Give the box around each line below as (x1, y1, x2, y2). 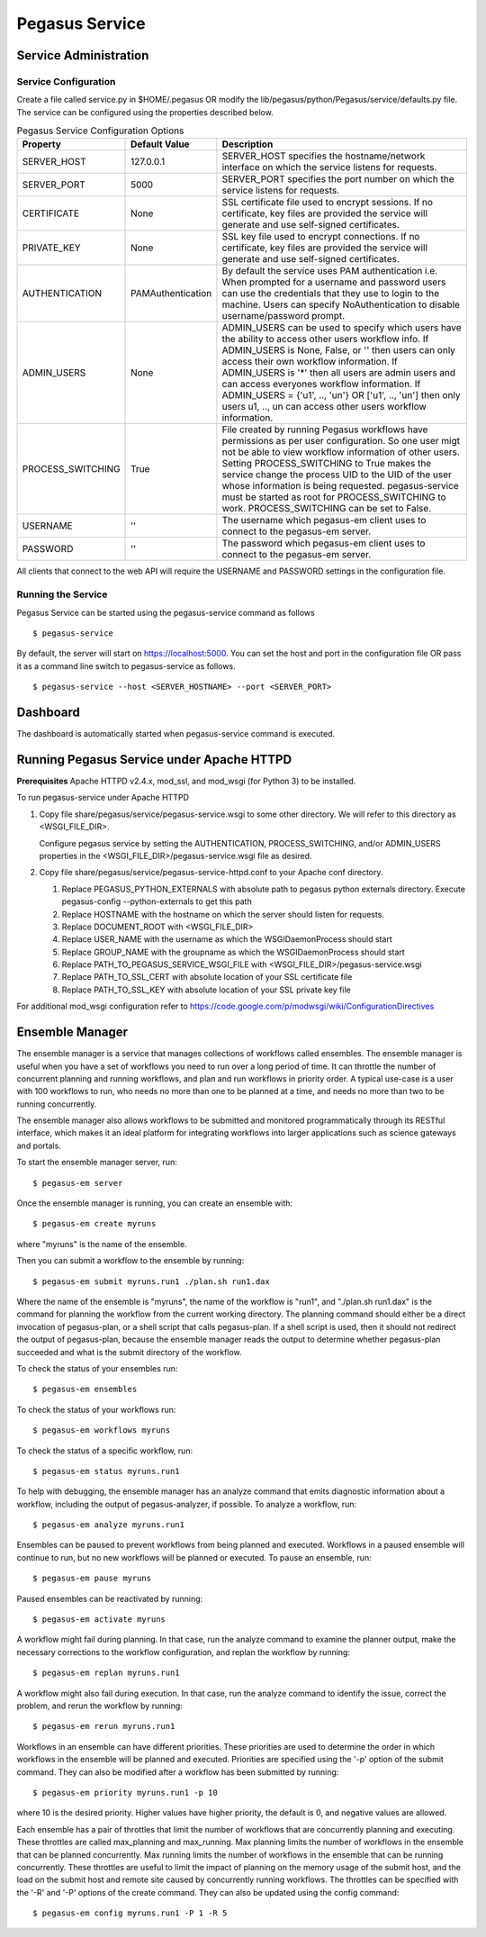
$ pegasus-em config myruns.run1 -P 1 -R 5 (32, 1908, 228, 1918)
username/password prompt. (221, 310, 346, 322)
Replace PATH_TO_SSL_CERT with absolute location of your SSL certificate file (61, 972, 353, 982)
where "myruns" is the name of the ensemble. (16, 1238, 188, 1249)
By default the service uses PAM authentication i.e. (221, 265, 438, 277)
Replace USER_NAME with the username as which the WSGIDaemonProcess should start (61, 934, 393, 945)
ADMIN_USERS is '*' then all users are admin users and (221, 367, 456, 379)
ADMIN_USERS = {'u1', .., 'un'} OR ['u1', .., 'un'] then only (221, 389, 461, 402)
